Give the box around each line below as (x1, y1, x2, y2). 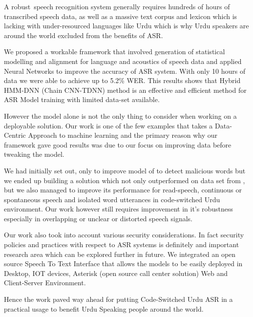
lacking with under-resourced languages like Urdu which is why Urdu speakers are (4, 21, 249, 31)
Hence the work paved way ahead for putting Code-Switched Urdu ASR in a (4, 294, 233, 304)
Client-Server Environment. (4, 277, 86, 288)
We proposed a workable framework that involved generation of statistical (4, 46, 225, 57)
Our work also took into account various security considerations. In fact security (4, 230, 244, 240)
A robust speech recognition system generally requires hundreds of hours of (4, 1, 230, 11)
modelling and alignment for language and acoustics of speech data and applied (4, 56, 242, 66)
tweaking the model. (4, 149, 64, 159)
